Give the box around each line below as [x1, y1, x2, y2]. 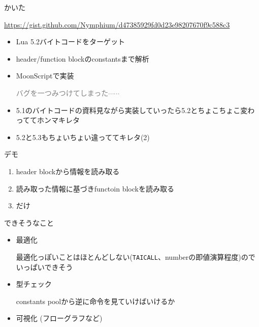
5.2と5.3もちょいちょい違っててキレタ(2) [16, 131, 150, 142]
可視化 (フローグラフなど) [16, 313, 103, 323]
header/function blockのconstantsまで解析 [16, 53, 149, 64]
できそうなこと [4, 217, 54, 228]
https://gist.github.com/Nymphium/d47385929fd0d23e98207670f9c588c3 [4, 19, 230, 30]
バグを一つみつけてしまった [16, 87, 109, 98]
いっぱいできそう [16, 261, 73, 272]
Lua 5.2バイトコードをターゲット [16, 36, 125, 47]
